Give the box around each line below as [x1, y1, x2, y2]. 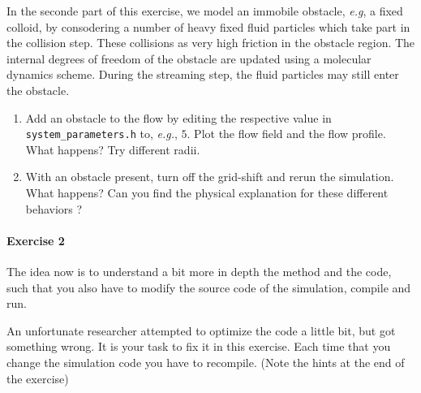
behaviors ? [25, 200, 83, 217]
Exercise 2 [6, 231, 65, 248]
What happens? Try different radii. [25, 140, 200, 158]
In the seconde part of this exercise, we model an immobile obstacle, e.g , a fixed [6, 2, 403, 19]
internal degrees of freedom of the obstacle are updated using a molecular [6, 50, 372, 67]
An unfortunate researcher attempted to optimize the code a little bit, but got [6, 322, 396, 339]
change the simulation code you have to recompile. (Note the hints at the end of [6, 353, 405, 370]
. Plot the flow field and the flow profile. [187, 125, 386, 142]
